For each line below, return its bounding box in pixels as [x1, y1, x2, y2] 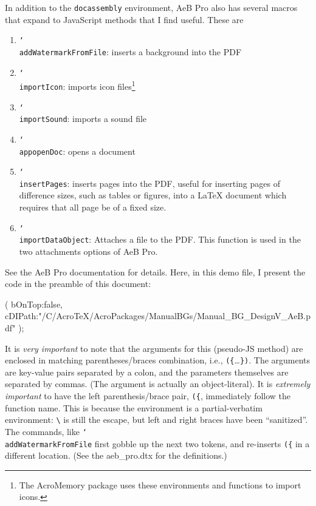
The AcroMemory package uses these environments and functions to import [19, 478, 301, 491]
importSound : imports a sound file [19, 112, 147, 125]
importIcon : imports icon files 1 [19, 78, 136, 92]
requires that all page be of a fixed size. [19, 201, 167, 214]
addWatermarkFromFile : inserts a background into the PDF [19, 45, 242, 58]
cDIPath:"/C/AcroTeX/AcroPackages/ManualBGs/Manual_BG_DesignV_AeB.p [5, 309, 311, 322]
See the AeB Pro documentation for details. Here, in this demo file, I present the [5, 265, 306, 278]
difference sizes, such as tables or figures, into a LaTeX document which [19, 189, 287, 201]
